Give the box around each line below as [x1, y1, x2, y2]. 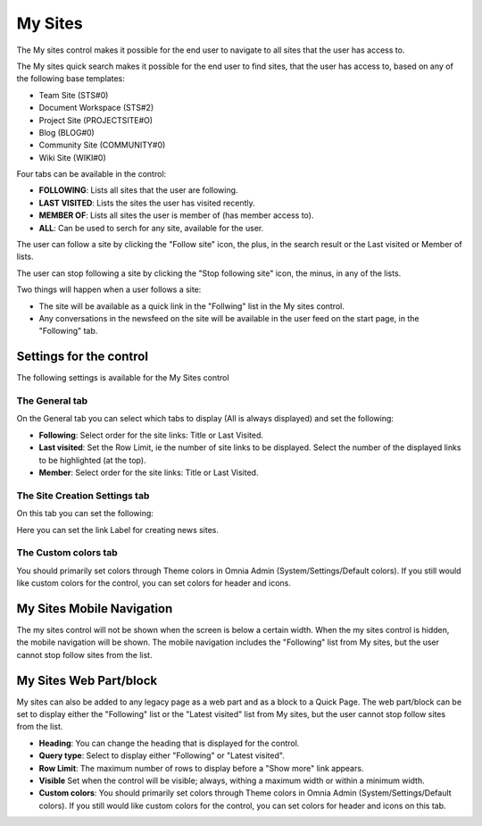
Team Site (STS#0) [38, 89, 109, 100]
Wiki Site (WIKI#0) [38, 152, 106, 163]
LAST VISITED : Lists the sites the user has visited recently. [38, 197, 256, 208]
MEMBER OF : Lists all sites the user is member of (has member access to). [38, 210, 314, 221]
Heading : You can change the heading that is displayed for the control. [38, 738, 300, 748]
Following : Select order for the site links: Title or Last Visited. [38, 430, 263, 440]
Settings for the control [16, 349, 149, 364]
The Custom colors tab [16, 546, 118, 559]
